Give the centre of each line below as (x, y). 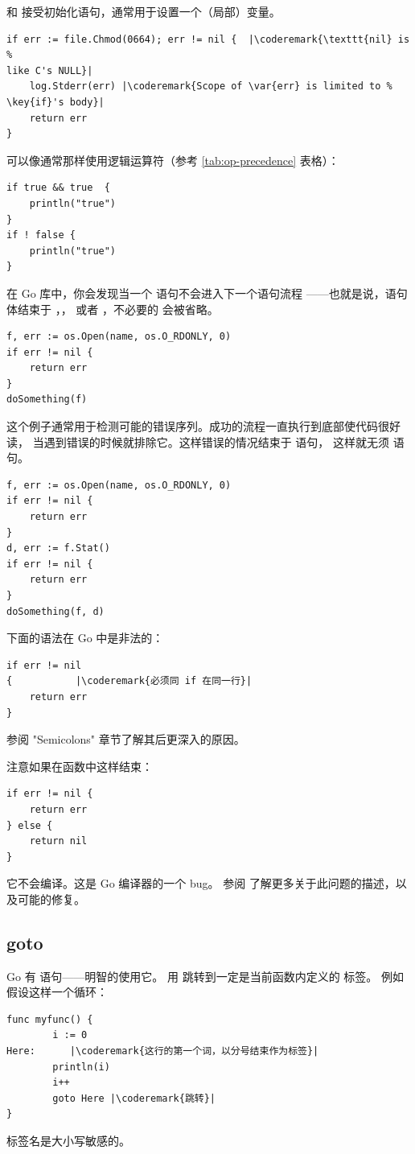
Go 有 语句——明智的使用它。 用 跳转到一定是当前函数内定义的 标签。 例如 (205, 976)
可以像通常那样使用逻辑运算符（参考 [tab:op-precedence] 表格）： (173, 160)
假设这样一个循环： (57, 992)
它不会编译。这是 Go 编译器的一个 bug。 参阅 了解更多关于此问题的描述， (201, 883)
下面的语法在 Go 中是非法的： (85, 638)
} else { (30, 825)
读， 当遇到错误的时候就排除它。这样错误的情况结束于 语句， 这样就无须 (198, 441)
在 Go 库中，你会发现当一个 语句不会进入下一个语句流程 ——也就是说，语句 (207, 293)
